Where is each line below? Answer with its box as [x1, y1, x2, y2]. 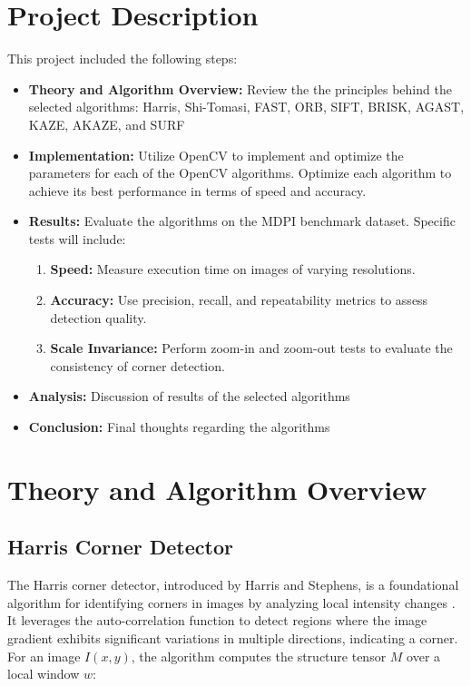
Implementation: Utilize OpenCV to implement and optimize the [28, 145, 404, 164]
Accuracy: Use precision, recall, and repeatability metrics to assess [50, 290, 428, 309]
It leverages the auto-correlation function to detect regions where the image [7, 611, 427, 630]
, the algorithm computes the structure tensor [131, 646, 387, 665]
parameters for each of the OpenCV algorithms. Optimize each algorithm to [28, 163, 452, 182]
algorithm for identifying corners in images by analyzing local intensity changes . [7, 593, 456, 612]
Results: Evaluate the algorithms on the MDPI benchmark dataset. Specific [28, 211, 456, 230]
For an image [7, 646, 81, 665]
